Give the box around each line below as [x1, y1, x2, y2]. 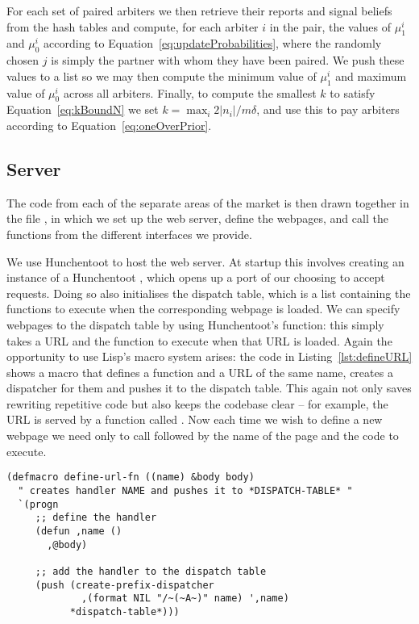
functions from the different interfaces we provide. [6, 225, 252, 242]
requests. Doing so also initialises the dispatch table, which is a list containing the [6, 284, 411, 301]
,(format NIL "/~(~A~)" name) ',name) [81, 593, 289, 605]
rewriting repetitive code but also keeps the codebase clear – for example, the [6, 395, 388, 412]
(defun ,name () [35, 525, 122, 537]
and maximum [335, 67, 407, 84]
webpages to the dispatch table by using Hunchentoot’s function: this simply [6, 316, 384, 333]
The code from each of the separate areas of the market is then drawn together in [6, 194, 409, 211]
